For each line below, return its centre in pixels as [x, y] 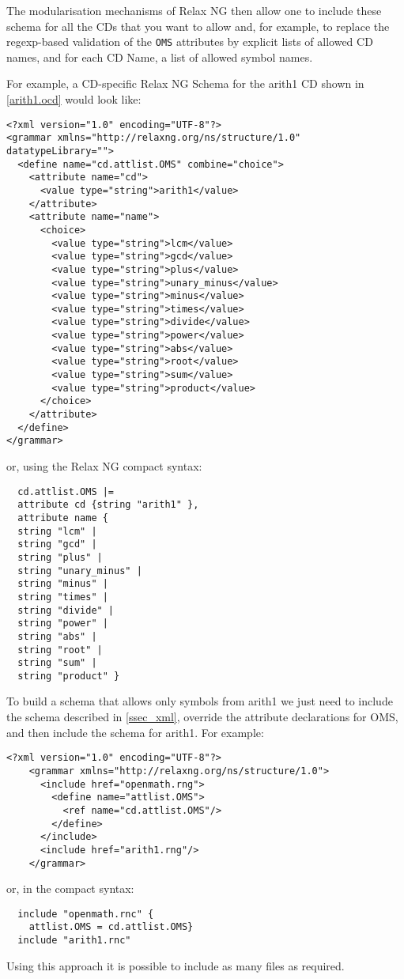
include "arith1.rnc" [74, 941]
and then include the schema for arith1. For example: [135, 732]
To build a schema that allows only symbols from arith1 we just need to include [200, 701]
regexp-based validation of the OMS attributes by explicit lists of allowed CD [190, 42]
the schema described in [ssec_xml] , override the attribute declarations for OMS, [202, 717]
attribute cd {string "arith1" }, [108, 505]
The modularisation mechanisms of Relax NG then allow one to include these [194, 10]
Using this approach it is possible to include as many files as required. [176, 965]
